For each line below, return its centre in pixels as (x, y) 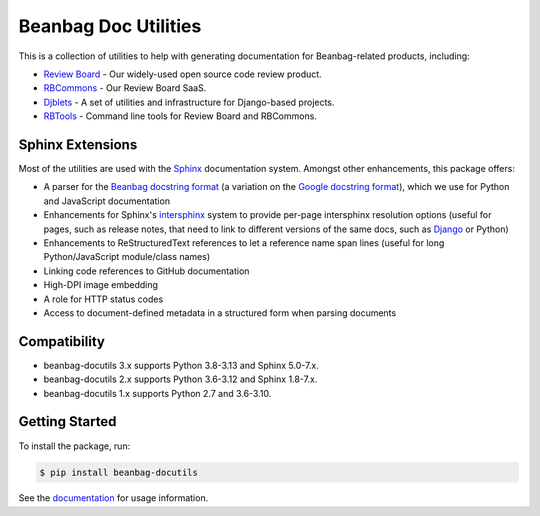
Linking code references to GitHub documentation (146, 271)
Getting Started (67, 421)
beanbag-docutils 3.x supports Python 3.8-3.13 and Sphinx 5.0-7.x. (181, 365)
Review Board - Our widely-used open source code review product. (182, 74)
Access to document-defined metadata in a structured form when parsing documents (220, 312)
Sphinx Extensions (78, 144)
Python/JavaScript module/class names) (127, 257)
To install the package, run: (74, 446)
